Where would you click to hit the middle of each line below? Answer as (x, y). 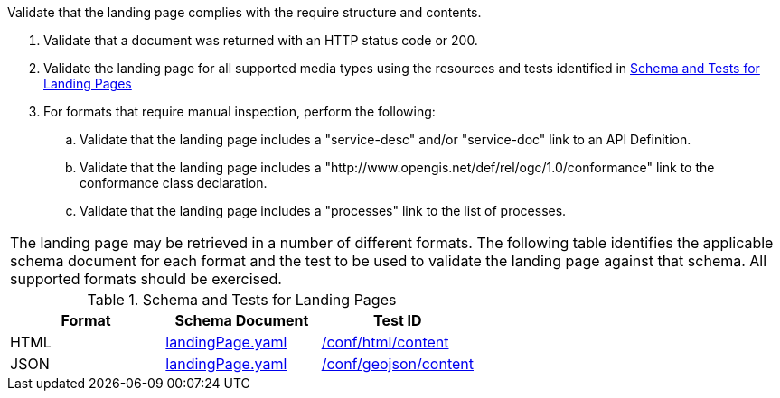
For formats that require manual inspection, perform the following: (240, 111)
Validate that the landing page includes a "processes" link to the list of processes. (323, 211)
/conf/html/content (385, 342)
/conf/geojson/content (397, 364)
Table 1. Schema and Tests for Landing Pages (242, 300)
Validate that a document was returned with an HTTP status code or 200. (261, 40)
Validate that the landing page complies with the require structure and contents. (244, 12)
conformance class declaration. (174, 183)
